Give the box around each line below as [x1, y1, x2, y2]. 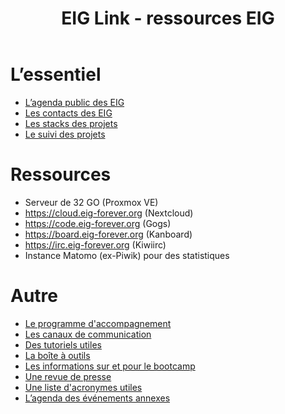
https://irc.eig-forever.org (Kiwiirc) [24, 238, 167, 251]
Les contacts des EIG [24, 107, 113, 119]
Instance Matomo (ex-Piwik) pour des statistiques [24, 249, 230, 261]
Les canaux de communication [24, 328, 152, 340]
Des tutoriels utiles [24, 338, 102, 351]
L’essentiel [10, 63, 102, 86]
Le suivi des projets [24, 128, 106, 140]
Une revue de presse [24, 370, 112, 382]
